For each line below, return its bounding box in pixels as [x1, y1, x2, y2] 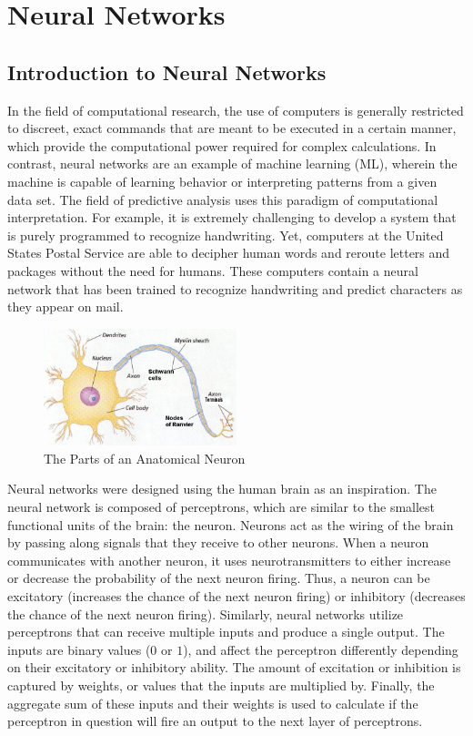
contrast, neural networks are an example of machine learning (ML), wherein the [7, 154, 458, 173]
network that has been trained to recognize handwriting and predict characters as [7, 279, 463, 298]
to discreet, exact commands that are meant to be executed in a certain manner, [7, 118, 457, 138]
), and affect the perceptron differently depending [183, 639, 458, 659]
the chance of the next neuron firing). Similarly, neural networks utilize [7, 604, 404, 623]
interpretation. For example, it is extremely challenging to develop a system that [7, 208, 457, 227]
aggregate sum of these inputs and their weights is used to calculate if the [7, 693, 418, 712]
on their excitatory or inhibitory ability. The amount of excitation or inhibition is [7, 658, 461, 677]
